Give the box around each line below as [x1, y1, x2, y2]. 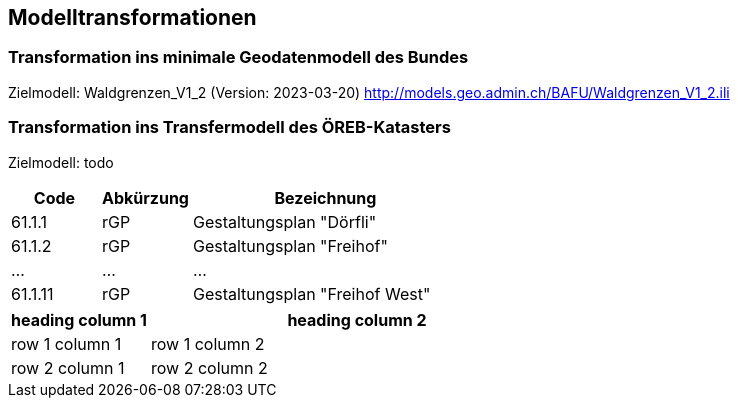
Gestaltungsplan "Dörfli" [192, 211, 377, 232]
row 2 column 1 [11, 357, 125, 378]
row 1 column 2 [151, 333, 265, 354]
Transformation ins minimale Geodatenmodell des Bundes [8, 47, 469, 68]
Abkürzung [101, 187, 189, 208]
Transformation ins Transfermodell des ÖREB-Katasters [8, 117, 451, 138]
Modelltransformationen [8, 5, 257, 30]
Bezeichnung [274, 187, 377, 208]
